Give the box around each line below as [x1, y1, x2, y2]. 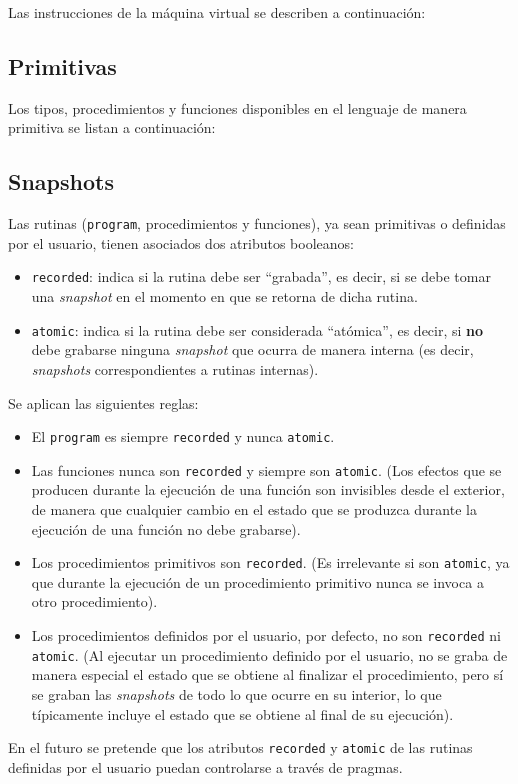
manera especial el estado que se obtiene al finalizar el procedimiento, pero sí [31, 664, 504, 685]
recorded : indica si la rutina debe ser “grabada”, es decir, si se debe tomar [31, 266, 491, 287]
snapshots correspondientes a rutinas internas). [31, 358, 319, 379]
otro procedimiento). [31, 591, 158, 612]
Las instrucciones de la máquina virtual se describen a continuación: [8, 2, 426, 22]
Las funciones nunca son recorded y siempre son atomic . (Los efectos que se [31, 459, 502, 480]
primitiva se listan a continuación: [8, 117, 216, 138]
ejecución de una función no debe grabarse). [31, 518, 301, 539]
